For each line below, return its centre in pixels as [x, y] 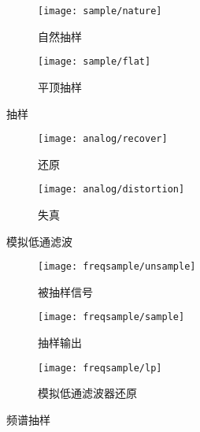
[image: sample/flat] [94, 62]
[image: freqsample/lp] [100, 368]
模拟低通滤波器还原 [87, 393]
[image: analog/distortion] [111, 190]
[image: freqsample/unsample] [117, 267]
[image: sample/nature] [100, 11]
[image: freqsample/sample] [111, 317]
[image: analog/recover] [103, 139]
